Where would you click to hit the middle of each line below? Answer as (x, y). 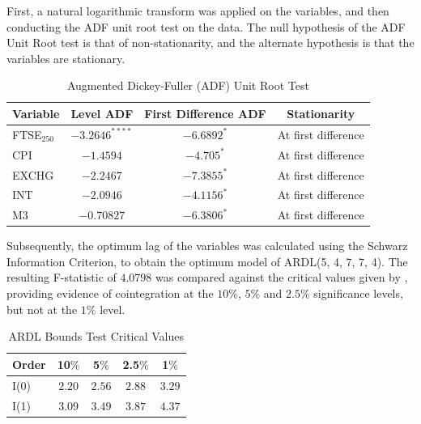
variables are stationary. (66, 58)
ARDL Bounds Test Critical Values (96, 336)
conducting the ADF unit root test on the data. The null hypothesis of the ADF (206, 26)
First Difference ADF (205, 113)
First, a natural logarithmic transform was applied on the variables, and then (198, 11)
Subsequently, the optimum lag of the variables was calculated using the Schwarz (207, 246)
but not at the (42, 309)
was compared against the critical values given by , (282, 277)
